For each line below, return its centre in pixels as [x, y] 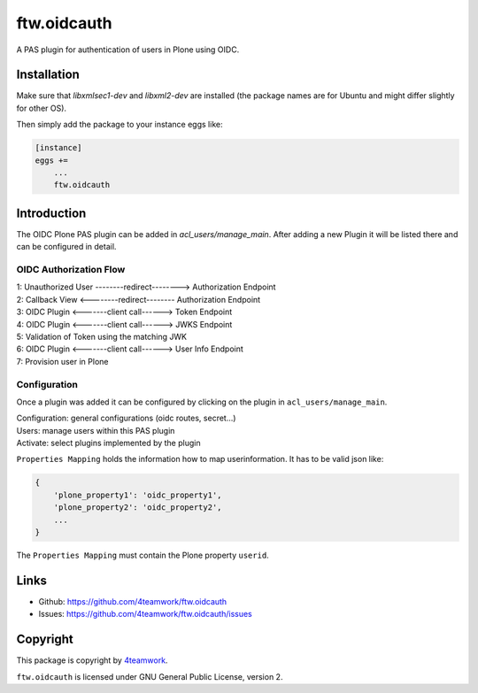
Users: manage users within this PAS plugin [96, 430]
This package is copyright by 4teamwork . [92, 660]
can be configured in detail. [66, 247]
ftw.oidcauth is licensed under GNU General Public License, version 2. [150, 676]
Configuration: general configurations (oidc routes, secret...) [126, 418]
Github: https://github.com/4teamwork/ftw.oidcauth [133, 601]
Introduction [51, 213]
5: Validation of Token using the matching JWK [102, 336]
